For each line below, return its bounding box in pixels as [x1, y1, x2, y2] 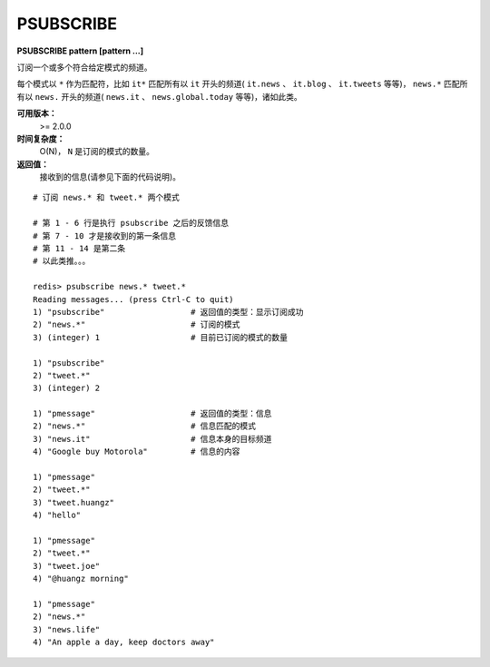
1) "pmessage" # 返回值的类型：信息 [33, 408, 272, 419]
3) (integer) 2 [33, 383, 101, 394]
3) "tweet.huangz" [33, 497, 115, 507]
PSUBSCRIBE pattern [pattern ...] [16, 45, 144, 56]
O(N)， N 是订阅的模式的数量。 [39, 146, 154, 157]
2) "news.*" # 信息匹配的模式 [33, 421, 257, 431]
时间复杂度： [16, 132, 65, 144]
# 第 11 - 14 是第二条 [33, 243, 126, 254]
